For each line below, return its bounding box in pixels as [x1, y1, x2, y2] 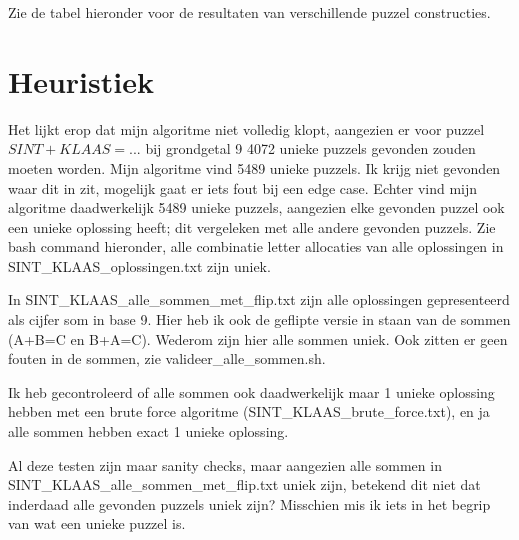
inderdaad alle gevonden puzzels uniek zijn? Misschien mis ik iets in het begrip [8, 493, 491, 514]
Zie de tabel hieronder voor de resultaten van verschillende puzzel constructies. [8, 2, 491, 22]
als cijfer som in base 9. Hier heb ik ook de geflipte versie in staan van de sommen [8, 309, 511, 330]
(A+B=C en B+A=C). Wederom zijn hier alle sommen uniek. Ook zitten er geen [8, 328, 508, 349]
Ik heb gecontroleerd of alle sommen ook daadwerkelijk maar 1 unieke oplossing [8, 381, 495, 402]
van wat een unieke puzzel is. [8, 513, 186, 534]
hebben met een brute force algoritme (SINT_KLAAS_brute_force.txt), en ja [8, 401, 490, 422]
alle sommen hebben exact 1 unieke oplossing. [8, 421, 289, 442]
